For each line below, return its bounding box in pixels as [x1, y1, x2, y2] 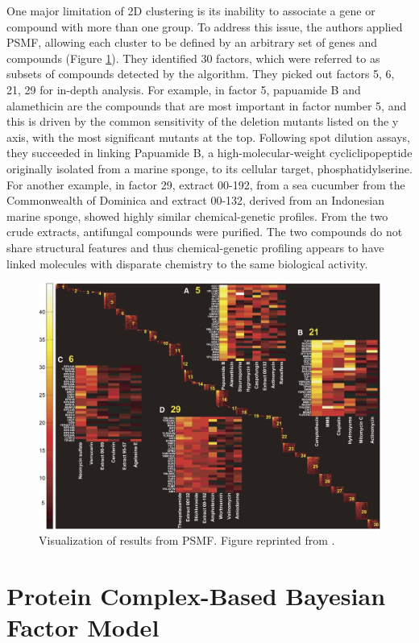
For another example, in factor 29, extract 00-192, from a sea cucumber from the [6, 176, 405, 193]
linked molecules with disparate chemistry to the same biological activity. [6, 255, 368, 272]
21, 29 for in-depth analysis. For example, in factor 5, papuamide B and [6, 81, 361, 97]
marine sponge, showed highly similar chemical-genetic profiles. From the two [6, 207, 388, 224]
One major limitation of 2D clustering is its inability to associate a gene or [6, 2, 375, 19]
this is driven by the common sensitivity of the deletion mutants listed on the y [6, 113, 399, 130]
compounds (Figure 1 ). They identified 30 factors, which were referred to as [6, 49, 380, 66]
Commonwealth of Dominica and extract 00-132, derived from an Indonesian [6, 192, 384, 209]
